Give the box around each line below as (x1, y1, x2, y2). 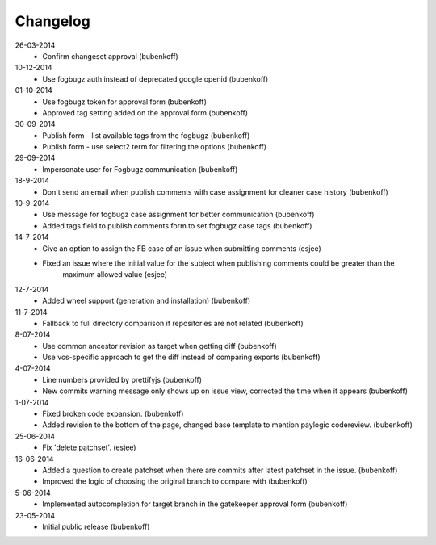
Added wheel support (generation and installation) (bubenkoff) (42, 296, 251, 306)
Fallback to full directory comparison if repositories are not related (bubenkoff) (42, 318, 304, 328)
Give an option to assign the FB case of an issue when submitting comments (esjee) (42, 243, 322, 254)
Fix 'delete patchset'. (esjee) (42, 442, 136, 452)
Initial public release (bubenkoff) (42, 522, 150, 531)
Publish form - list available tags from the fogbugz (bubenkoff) (42, 130, 250, 140)
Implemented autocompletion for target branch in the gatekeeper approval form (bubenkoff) (42, 499, 348, 509)
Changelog (15, 12, 90, 30)
